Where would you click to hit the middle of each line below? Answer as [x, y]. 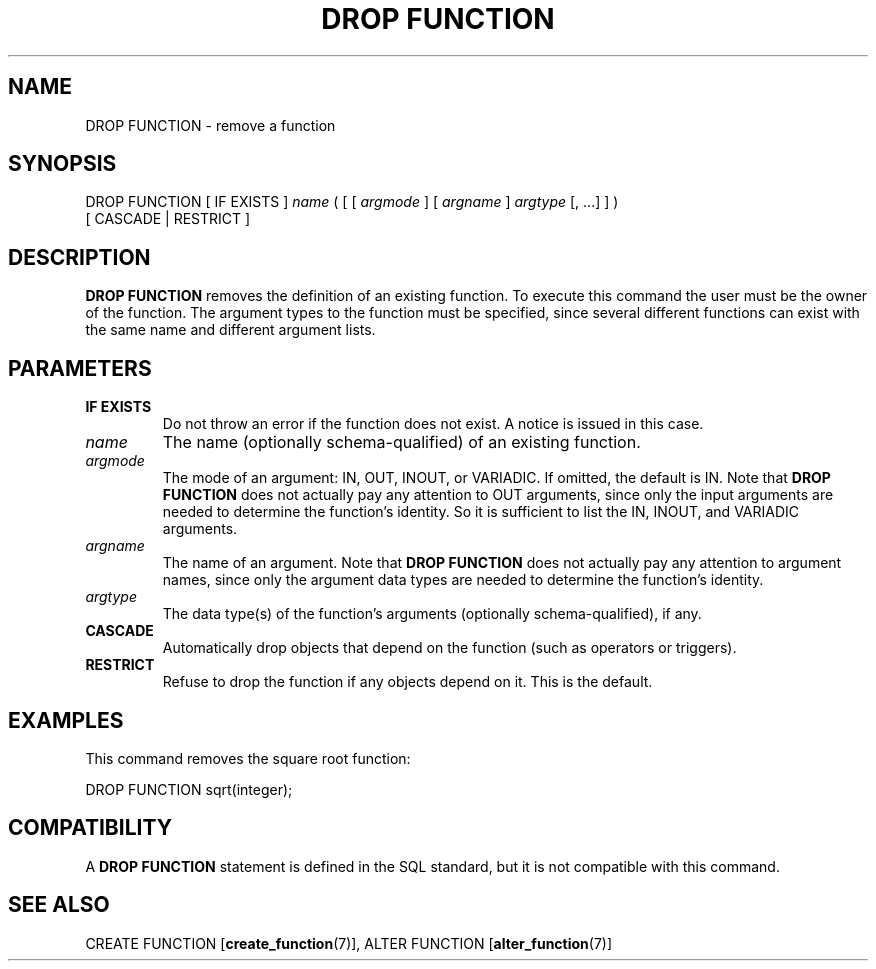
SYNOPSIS [62, 164]
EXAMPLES [66, 720]
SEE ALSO [59, 905]
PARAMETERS [80, 368]
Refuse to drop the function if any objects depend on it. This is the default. [407, 682]
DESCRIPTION [79, 257]
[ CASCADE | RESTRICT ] [168, 219]
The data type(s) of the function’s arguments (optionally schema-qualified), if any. [432, 614]
